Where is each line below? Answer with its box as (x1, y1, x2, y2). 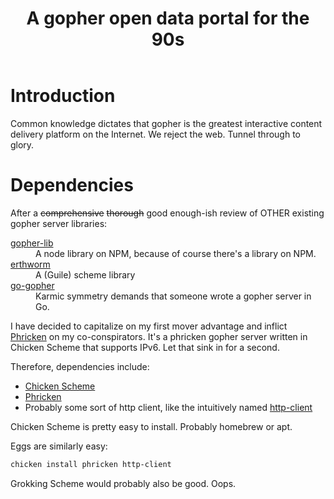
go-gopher (10, 279, 55, 291)
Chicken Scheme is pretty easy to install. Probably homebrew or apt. (10, 420, 293, 432)
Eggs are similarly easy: (10, 440, 108, 452)
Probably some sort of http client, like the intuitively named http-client (24, 401, 313, 413)
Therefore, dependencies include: (10, 360, 150, 372)
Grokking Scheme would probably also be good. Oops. (10, 477, 237, 489)
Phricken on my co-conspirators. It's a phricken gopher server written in (10, 330, 308, 342)
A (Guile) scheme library (35, 268, 136, 281)
